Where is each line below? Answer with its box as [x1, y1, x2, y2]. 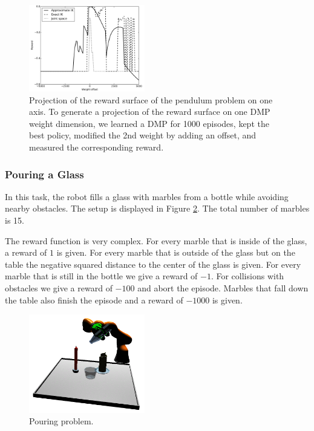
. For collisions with [211, 270, 284, 282]
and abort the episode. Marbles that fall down [137, 282, 309, 294]
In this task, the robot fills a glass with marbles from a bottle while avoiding [5, 190, 289, 203]
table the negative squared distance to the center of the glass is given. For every [5, 258, 301, 270]
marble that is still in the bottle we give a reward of [5, 270, 198, 282]
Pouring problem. [29, 415, 94, 427]
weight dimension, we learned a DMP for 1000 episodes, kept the [29, 117, 269, 129]
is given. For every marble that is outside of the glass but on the [56, 246, 295, 259]
